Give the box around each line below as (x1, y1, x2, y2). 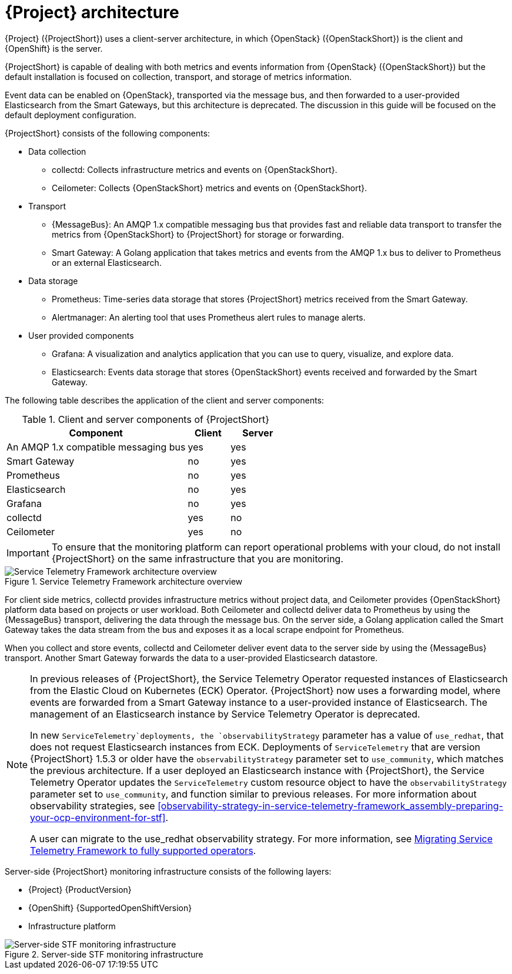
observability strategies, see (30, 799, 155, 812)
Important (6, 546, 49, 559)
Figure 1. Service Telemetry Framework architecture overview (5, 576, 243, 586)
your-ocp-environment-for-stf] (30, 811, 166, 823)
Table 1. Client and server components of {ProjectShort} (22, 413, 270, 425)
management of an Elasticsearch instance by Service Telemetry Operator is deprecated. (30, 708, 420, 720)
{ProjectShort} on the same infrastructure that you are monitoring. (51, 552, 344, 565)
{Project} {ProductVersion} (28, 884, 132, 895)
